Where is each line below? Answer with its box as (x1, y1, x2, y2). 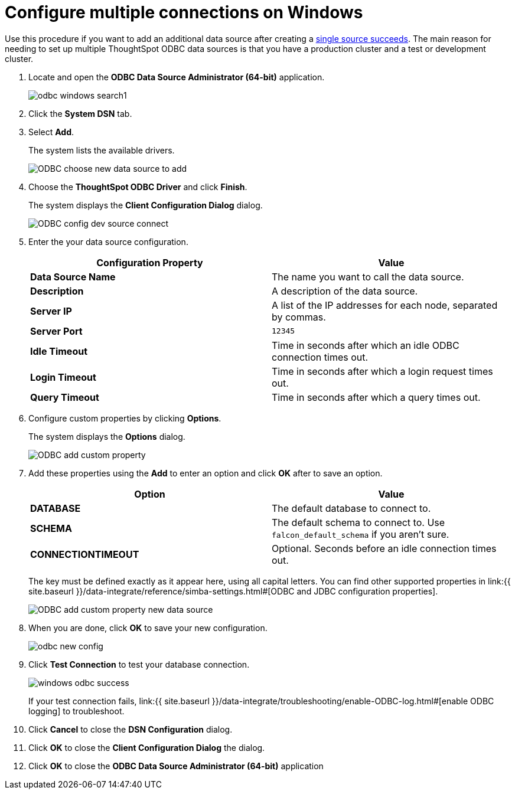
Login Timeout (30, 371, 96, 383)
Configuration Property (96, 256, 203, 269)
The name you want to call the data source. (272, 270, 464, 283)
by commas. (272, 311, 326, 323)
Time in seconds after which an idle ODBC (272, 339, 459, 351)
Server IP (30, 305, 72, 317)
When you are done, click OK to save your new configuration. (28, 622, 268, 633)
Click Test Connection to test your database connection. (28, 659, 250, 669)
